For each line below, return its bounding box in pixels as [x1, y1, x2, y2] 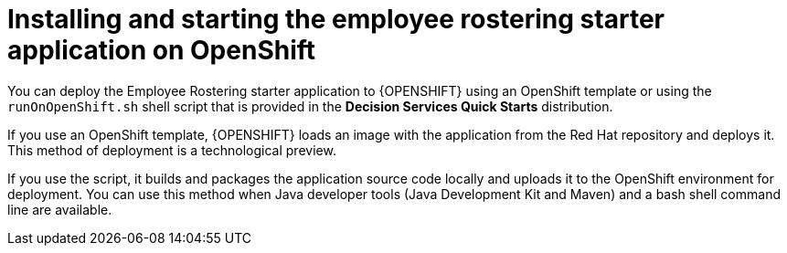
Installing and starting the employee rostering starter [7, 4, 665, 35]
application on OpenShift [7, 35, 316, 66]
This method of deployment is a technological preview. [7, 142, 336, 158]
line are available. [7, 201, 112, 217]
